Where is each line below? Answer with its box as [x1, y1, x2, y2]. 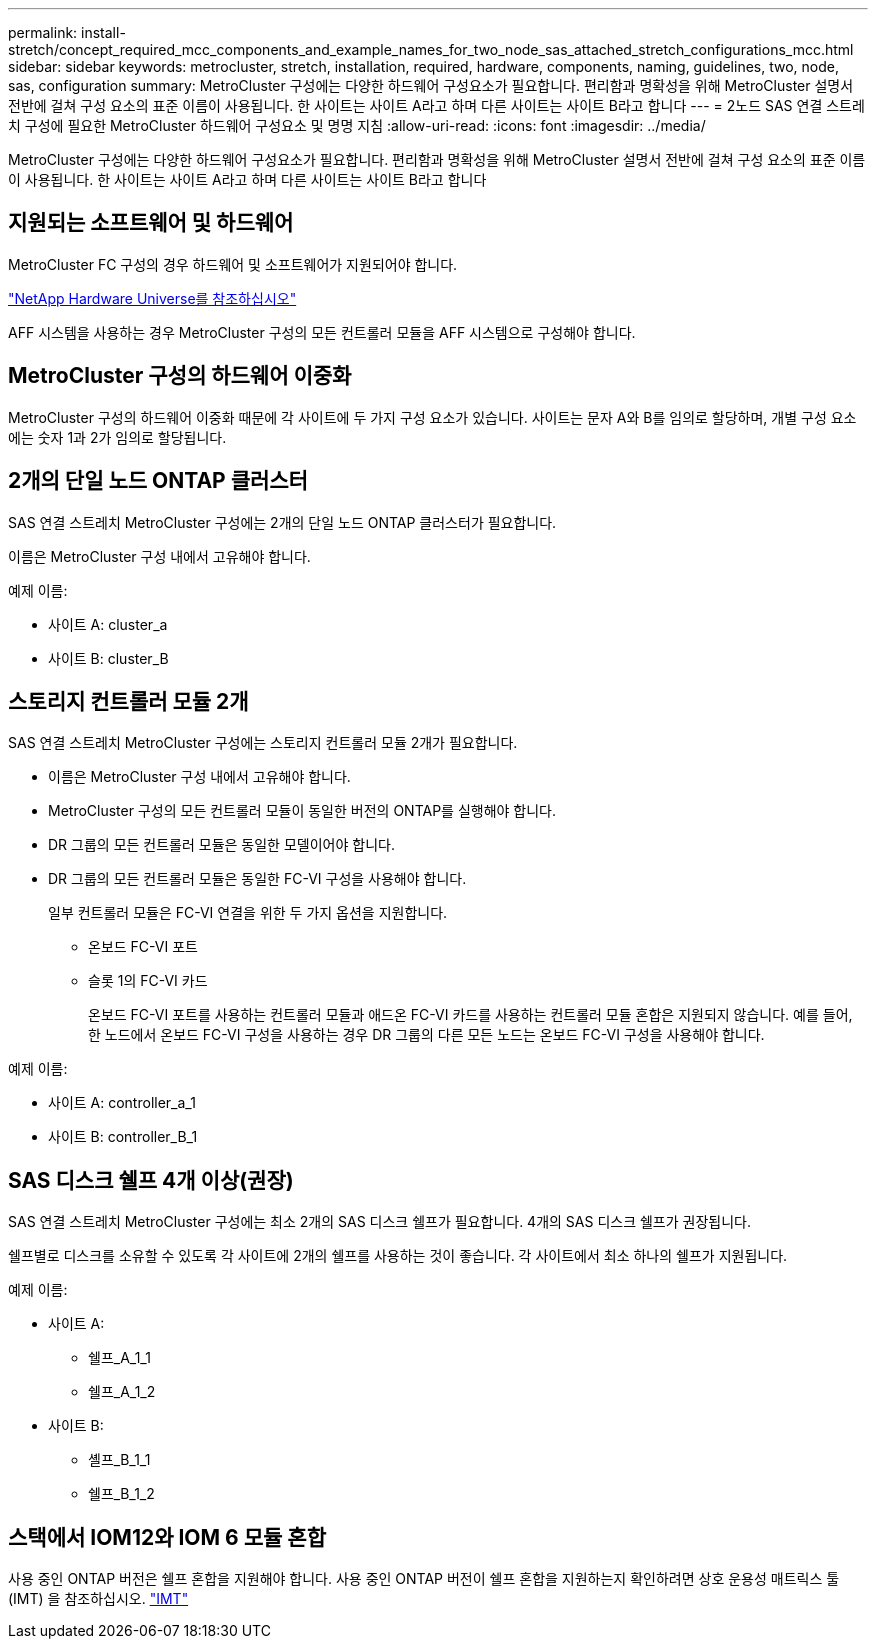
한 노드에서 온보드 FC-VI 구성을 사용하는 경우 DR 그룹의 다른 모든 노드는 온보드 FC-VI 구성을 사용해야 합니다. [88, 1026, 765, 1044]
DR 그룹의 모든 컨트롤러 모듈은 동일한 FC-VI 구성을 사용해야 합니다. [48, 870, 467, 888]
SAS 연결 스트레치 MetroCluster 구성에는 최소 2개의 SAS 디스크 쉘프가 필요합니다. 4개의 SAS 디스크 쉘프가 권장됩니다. [8, 1213, 752, 1231]
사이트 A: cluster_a [48, 615, 168, 633]
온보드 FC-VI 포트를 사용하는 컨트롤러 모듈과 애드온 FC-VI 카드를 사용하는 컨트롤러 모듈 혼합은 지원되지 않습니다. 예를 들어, [88, 1006, 853, 1024]
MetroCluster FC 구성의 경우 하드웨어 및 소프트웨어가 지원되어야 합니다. [8, 255, 458, 273]
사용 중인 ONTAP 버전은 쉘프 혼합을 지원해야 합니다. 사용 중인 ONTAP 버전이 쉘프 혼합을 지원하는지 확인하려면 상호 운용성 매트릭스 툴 [8, 1570, 840, 1588]
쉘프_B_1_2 [88, 1485, 155, 1503]
